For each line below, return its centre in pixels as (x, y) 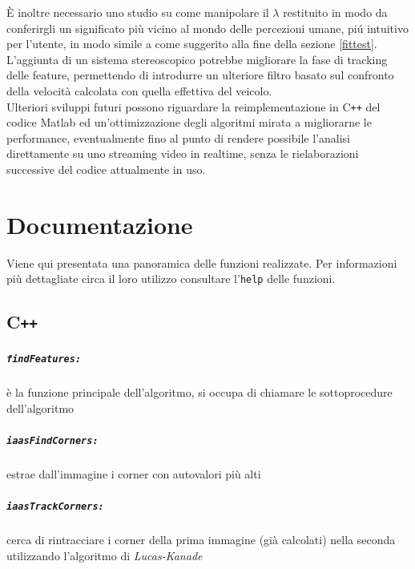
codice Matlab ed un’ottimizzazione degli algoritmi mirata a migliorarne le (189, 122)
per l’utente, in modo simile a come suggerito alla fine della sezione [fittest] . (192, 44)
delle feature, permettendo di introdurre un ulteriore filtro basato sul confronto (200, 75)
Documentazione (100, 224)
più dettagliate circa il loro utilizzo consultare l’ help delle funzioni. (171, 278)
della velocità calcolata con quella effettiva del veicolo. (139, 90)
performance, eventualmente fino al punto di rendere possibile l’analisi (178, 137)
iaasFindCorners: (52, 440)
